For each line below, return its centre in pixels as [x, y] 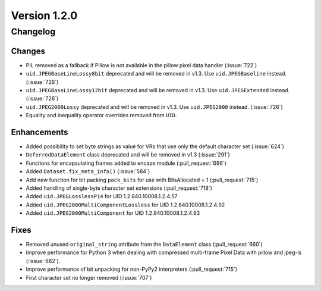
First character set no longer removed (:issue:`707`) [89, 277]
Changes [28, 51]
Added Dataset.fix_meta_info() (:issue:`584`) [88, 171]
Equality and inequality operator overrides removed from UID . [101, 115]
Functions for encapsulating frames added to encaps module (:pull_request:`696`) [126, 163]
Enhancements [40, 132]
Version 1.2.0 [44, 15]
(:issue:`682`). [43, 261]
